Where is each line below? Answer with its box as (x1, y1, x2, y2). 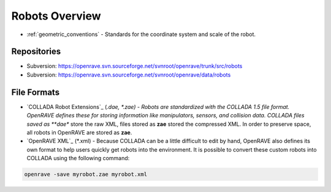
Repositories (11, 46, 61, 57)
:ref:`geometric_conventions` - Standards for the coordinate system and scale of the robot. (26, 31, 256, 38)
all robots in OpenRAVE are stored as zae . (26, 128, 132, 136)
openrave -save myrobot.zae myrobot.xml (24, 171, 147, 178)
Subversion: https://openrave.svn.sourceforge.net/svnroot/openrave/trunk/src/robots (26, 62, 243, 70)
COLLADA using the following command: (26, 155, 130, 162)
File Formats (11, 87, 60, 97)
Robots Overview (11, 9, 101, 23)
